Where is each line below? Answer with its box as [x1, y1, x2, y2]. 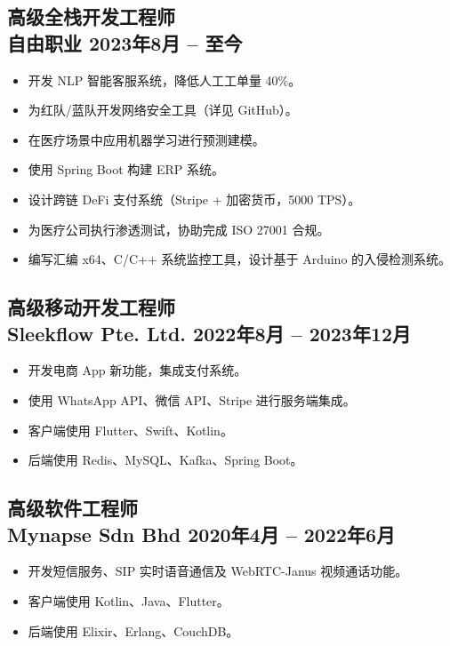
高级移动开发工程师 [7, 293, 175, 321]
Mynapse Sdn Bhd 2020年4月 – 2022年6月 [7, 520, 396, 547]
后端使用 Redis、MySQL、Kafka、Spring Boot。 [28, 451, 303, 469]
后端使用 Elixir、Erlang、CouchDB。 [28, 621, 239, 640]
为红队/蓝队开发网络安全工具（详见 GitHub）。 [28, 100, 298, 119]
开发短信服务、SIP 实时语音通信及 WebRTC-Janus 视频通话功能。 [28, 562, 408, 580]
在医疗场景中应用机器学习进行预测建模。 [28, 130, 265, 148]
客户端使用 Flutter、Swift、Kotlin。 [28, 420, 233, 439]
